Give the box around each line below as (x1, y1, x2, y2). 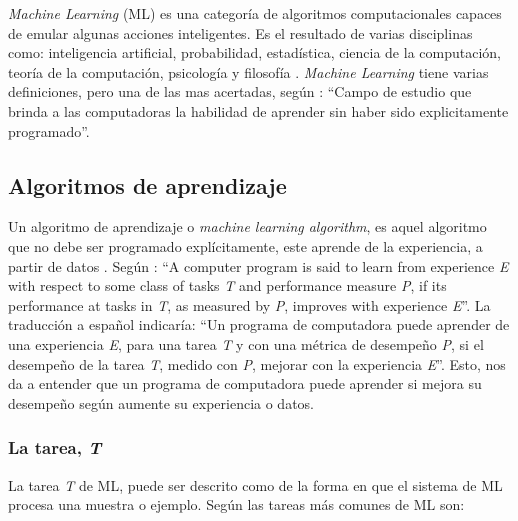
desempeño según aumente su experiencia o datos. (8, 392, 314, 413)
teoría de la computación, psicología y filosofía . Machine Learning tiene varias (8, 61, 489, 82)
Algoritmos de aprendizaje (8, 169, 287, 200)
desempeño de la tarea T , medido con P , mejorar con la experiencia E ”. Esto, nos (8, 353, 506, 374)
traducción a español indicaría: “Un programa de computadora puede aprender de (8, 314, 510, 335)
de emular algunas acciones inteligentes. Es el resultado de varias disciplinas (8, 22, 473, 43)
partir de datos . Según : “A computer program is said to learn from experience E (8, 255, 509, 276)
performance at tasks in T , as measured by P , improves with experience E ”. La (8, 294, 491, 315)
